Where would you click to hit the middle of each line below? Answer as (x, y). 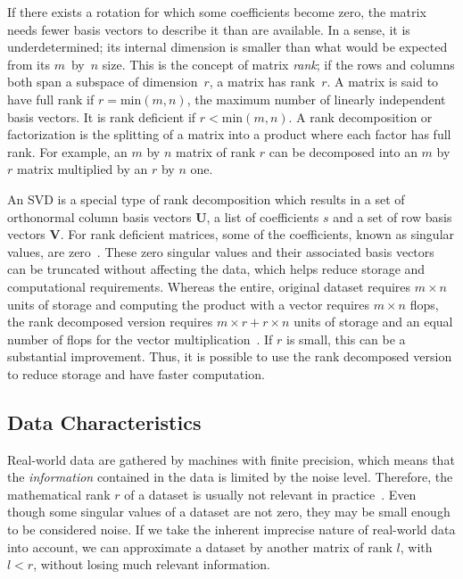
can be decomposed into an (343, 151)
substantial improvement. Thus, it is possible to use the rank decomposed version (230, 356)
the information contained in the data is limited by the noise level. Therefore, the (230, 477)
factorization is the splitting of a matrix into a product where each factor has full (229, 134)
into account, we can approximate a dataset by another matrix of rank (200, 546)
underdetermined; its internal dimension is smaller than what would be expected (227, 47)
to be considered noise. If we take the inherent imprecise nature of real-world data (231, 529)
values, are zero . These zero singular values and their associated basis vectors (221, 251)
